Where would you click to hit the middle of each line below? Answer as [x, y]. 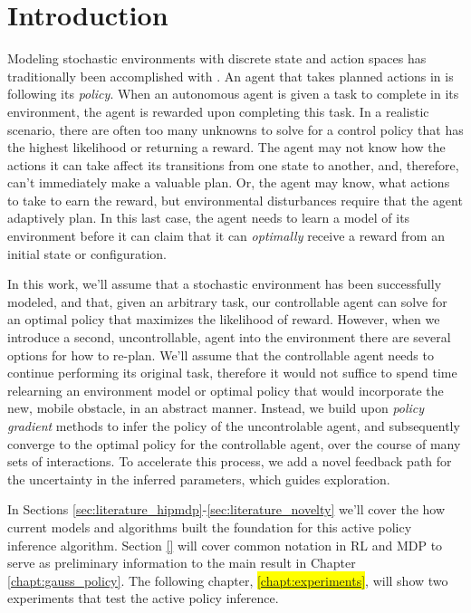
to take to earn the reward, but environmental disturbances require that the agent [235, 200]
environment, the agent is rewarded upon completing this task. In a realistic [218, 111]
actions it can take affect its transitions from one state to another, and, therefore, [233, 164]
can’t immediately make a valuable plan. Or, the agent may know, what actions [229, 182]
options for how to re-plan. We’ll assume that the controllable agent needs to [221, 354]
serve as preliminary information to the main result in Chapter [182, 563]
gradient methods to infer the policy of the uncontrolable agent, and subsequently [234, 426]
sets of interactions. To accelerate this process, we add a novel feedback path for [230, 461]
